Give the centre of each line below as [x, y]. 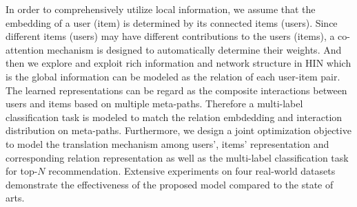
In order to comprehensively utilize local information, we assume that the [161, 9]
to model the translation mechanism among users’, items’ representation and [167, 143]
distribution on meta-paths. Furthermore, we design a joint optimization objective [178, 130]
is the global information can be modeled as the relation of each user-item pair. [173, 76]
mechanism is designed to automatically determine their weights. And [194, 49]
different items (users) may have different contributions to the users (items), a [170, 36]
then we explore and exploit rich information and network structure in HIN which [178, 63]
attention [25, 49]
